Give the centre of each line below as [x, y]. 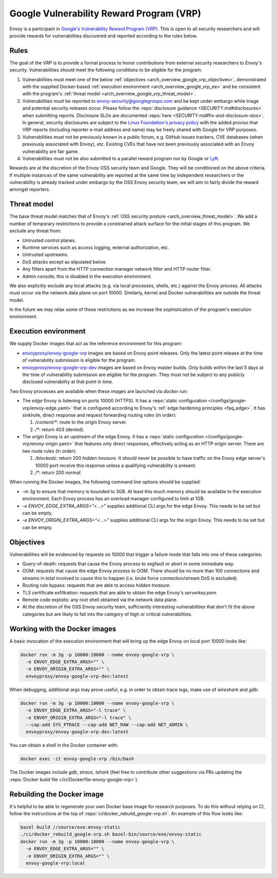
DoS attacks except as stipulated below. [65, 261]
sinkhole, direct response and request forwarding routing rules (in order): [100, 415]
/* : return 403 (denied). [60, 429]
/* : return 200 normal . [58, 473]
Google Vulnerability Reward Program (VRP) [105, 13]
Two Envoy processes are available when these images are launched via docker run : [99, 391]
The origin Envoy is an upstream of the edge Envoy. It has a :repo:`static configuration [113, 437]
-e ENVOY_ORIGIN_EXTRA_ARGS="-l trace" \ [79, 717]
